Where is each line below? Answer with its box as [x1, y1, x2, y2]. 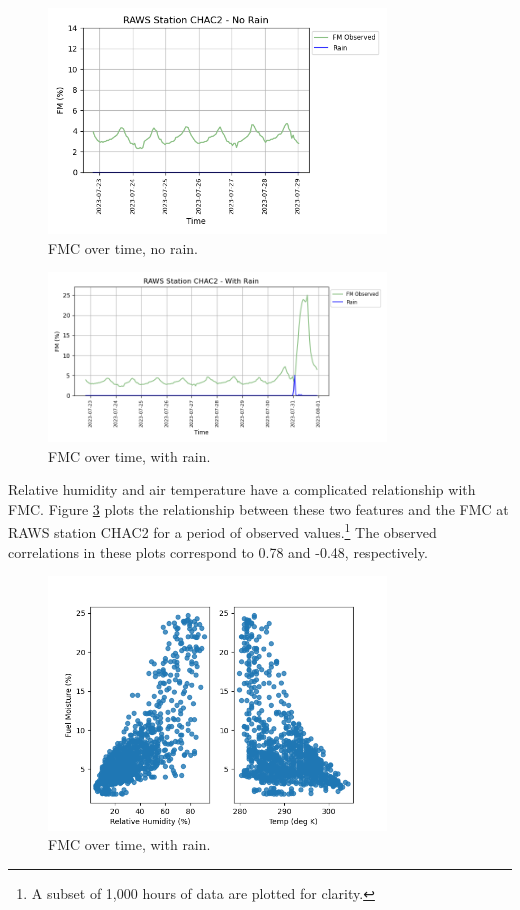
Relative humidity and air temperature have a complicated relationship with [8, 479, 476, 500]
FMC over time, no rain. [48, 237, 198, 258]
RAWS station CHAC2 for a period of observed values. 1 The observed [8, 519, 437, 542]
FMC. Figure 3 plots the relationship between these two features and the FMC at [8, 498, 509, 519]
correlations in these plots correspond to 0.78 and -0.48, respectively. [8, 541, 428, 562]
